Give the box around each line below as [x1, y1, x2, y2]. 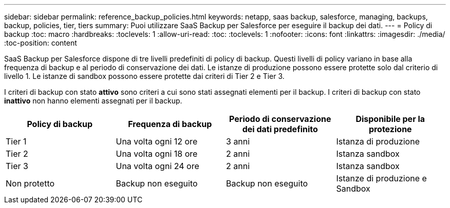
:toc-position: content [4, 38, 77, 47]
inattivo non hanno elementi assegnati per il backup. [4, 96, 182, 105]
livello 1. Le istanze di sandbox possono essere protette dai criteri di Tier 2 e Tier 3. [4, 72, 285, 80]
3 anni [226, 136, 250, 147]
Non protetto [6, 178, 55, 189]
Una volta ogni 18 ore [116, 149, 198, 159]
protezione [368, 124, 412, 134]
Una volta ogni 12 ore [116, 136, 198, 147]
